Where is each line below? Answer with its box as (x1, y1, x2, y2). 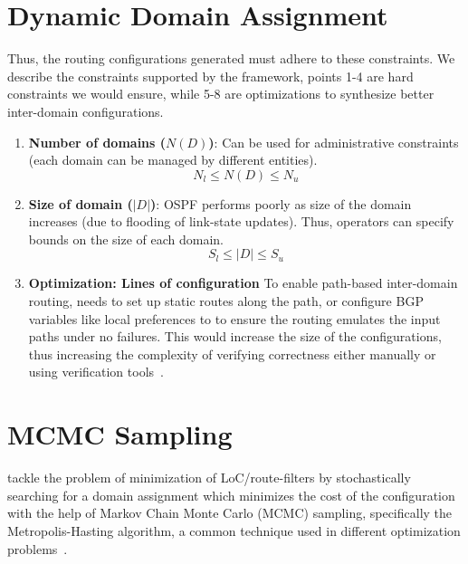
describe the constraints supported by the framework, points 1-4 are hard (7, 66, 414, 85)
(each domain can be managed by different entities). (28, 150, 318, 169)
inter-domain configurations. (7, 101, 164, 120)
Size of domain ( (28, 194, 133, 213)
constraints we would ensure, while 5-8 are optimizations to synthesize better (7, 84, 435, 103)
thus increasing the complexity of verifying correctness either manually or (28, 344, 436, 363)
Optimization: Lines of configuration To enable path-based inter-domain (28, 273, 458, 292)
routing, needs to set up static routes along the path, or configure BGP (28, 292, 424, 311)
